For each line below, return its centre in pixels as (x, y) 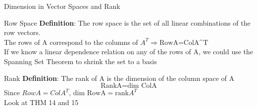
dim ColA (142, 86)
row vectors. (22, 32)
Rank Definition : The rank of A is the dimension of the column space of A (119, 78)
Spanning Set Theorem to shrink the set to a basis (80, 61)
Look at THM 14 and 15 (41, 102)
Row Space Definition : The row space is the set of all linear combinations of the (127, 22)
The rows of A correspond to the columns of (71, 42)
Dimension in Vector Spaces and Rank (62, 6)
